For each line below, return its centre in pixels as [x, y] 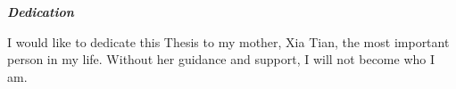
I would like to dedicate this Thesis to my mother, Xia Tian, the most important [228, 41]
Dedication [41, 12]
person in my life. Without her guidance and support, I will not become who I [221, 59]
